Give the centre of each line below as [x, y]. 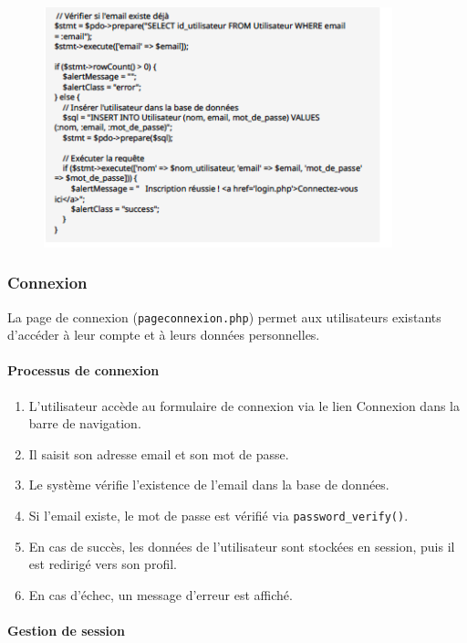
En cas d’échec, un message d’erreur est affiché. [161, 594]
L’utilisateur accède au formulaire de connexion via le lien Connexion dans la [244, 405]
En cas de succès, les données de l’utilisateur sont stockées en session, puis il [242, 546]
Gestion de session [67, 631]
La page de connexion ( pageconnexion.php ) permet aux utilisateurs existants [224, 316]
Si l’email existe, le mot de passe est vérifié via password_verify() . [218, 516]
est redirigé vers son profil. [103, 564]
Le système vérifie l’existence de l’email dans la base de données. [209, 485]
